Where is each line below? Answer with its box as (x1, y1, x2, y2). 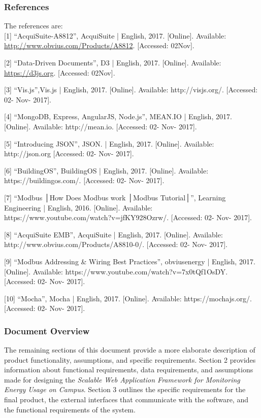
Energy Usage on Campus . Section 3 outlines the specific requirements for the (4, 384, 246, 395)
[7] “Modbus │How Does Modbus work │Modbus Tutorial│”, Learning (4, 192, 226, 202)
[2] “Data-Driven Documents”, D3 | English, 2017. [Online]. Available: (4, 57, 221, 67)
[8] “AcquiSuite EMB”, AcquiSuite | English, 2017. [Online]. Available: (4, 229, 223, 239)
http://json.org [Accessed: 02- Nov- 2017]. (4, 148, 134, 159)
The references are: (4, 20, 63, 31)
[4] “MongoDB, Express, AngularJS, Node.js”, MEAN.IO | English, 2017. (4, 111, 232, 122)
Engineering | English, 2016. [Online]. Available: (4, 202, 153, 213)
